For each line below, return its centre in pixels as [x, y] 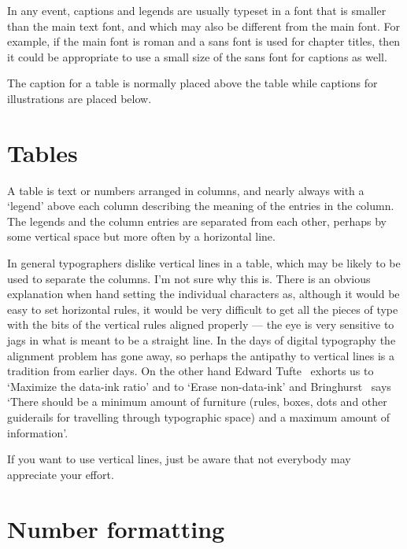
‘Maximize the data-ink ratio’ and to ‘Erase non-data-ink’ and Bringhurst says [199, 386]
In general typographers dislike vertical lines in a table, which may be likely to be [204, 263]
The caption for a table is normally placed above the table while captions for [192, 83]
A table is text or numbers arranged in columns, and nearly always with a [186, 190]
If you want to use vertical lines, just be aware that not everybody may [179, 459]
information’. [38, 432]
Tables [43, 152]
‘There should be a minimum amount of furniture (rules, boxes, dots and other [197, 402]
